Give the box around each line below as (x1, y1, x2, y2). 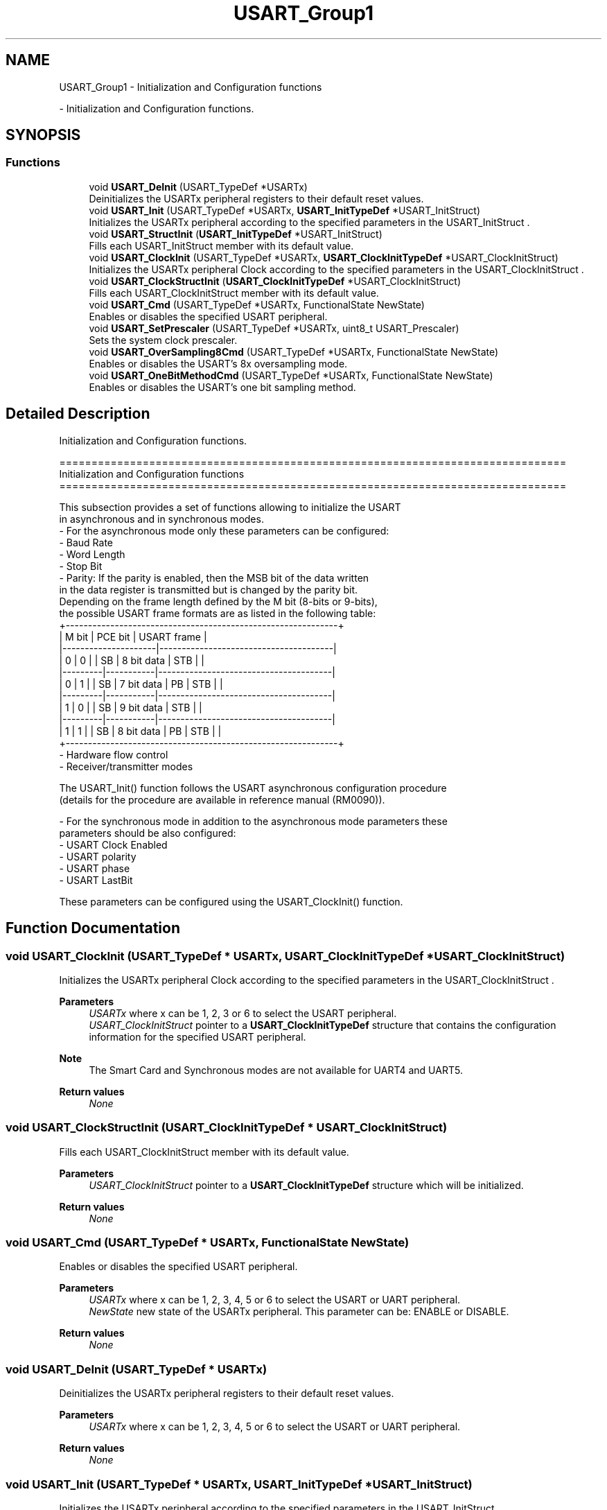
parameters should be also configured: (59, 826, 236, 839)
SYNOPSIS (6, 126, 81, 144)
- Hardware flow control (59, 748, 168, 761)
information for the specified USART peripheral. (89, 1030, 306, 1043)
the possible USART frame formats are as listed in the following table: (59, 607, 376, 619)
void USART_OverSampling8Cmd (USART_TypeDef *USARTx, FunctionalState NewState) (89, 345, 499, 358)
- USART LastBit (59, 874, 133, 886)
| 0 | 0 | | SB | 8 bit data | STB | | (59, 654, 204, 666)
